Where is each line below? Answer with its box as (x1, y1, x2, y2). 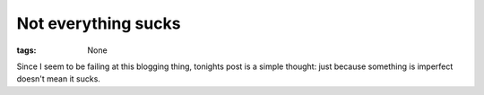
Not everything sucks (16, 13, 181, 33)
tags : (16, 45, 37, 56)
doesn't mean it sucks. (16, 73, 100, 84)
